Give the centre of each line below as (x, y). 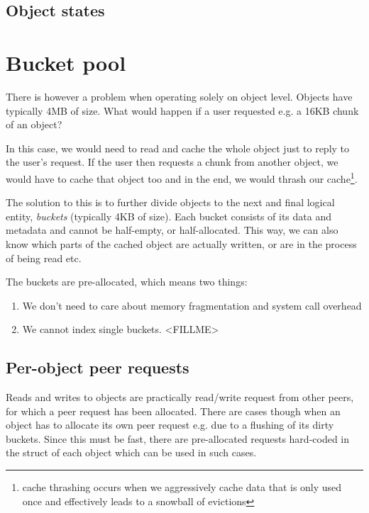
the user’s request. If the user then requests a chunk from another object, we (172, 162)
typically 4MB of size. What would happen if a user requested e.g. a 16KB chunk (182, 110)
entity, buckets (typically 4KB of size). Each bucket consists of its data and (169, 216)
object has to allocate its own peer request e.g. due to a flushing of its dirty (170, 425)
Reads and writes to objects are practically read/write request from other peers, (180, 397)
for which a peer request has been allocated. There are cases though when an (173, 411)
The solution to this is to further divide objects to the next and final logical (170, 202)
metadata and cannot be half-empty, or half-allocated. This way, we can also (172, 230)
